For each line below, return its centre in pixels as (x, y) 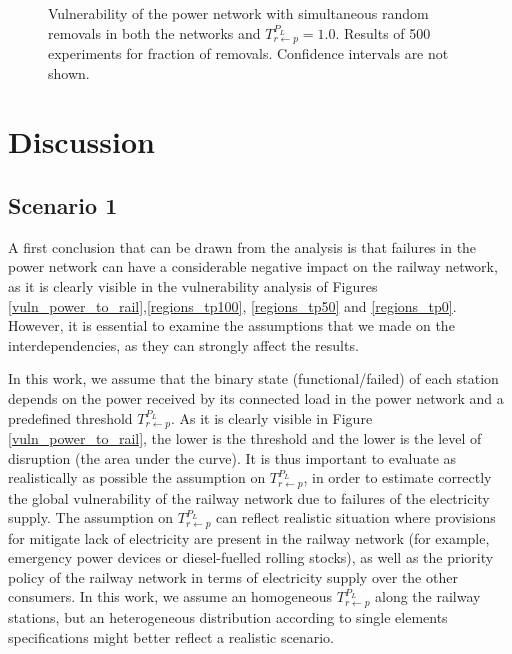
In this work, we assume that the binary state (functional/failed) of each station (253, 378)
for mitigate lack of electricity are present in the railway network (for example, (249, 537)
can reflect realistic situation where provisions (356, 517)
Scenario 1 (63, 205)
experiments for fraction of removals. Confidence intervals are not (248, 53)
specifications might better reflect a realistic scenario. (171, 636)
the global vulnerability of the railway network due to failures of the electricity (249, 497)
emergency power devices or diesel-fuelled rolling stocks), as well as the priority (251, 557)
